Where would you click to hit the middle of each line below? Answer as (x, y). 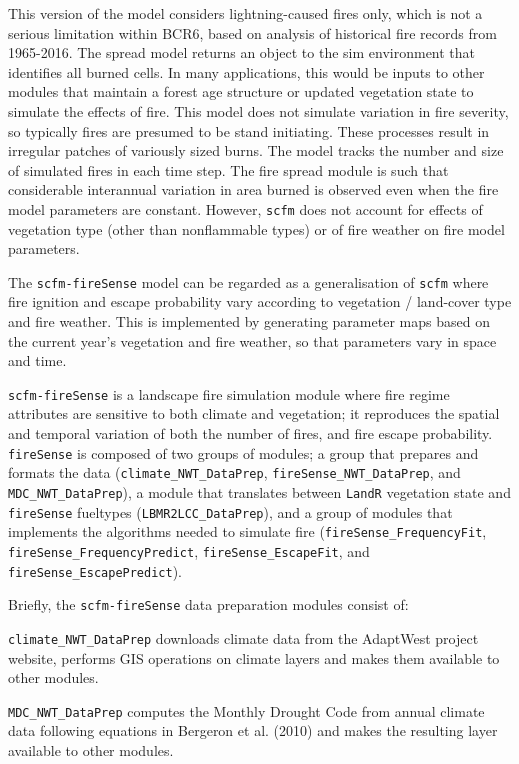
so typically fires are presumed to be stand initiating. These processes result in (249, 130)
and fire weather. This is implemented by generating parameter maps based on (249, 321)
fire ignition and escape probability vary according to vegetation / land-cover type (260, 301)
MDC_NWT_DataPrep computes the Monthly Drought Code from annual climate (246, 710)
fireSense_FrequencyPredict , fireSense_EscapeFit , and (189, 550)
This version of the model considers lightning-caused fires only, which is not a (245, 13)
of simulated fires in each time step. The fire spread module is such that (228, 169)
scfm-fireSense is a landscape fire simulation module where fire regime (229, 393)
